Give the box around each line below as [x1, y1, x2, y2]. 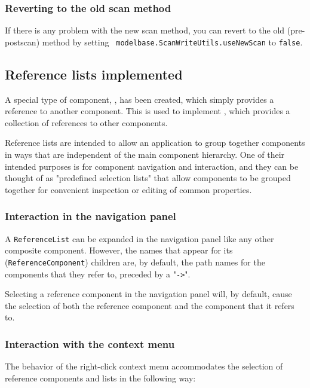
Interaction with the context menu [5, 336, 175, 351]
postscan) [5, 35, 40, 48]
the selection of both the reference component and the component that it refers [5, 299, 294, 311]
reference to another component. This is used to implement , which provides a [5, 105, 290, 117]
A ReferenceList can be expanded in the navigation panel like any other [5, 232, 274, 245]
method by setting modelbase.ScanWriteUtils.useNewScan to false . [42, 35, 303, 48]
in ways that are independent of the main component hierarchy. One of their [5, 148, 285, 161]
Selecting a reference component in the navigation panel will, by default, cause [5, 288, 292, 300]
